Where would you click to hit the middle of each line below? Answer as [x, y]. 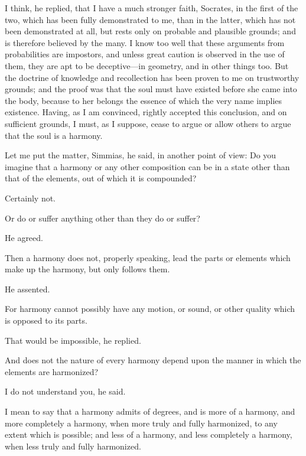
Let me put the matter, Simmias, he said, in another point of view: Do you [141, 155]
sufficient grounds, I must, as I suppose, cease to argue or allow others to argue [148, 123]
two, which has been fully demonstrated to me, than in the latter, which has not [150, 19]
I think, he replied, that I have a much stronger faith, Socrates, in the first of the [152, 8]
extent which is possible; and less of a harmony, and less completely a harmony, [149, 434]
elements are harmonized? [52, 371]
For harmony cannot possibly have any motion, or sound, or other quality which [150, 309]
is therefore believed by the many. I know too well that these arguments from [145, 42]
